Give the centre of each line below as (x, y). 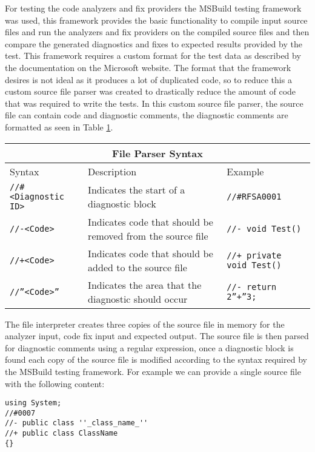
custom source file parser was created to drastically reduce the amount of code (151, 91)
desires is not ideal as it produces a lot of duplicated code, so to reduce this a (148, 79)
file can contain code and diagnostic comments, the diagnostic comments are (147, 115)
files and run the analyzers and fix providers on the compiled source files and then (157, 32)
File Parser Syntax (157, 153)
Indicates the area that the (145, 285)
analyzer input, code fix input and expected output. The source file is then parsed (157, 336)
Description (112, 171)
